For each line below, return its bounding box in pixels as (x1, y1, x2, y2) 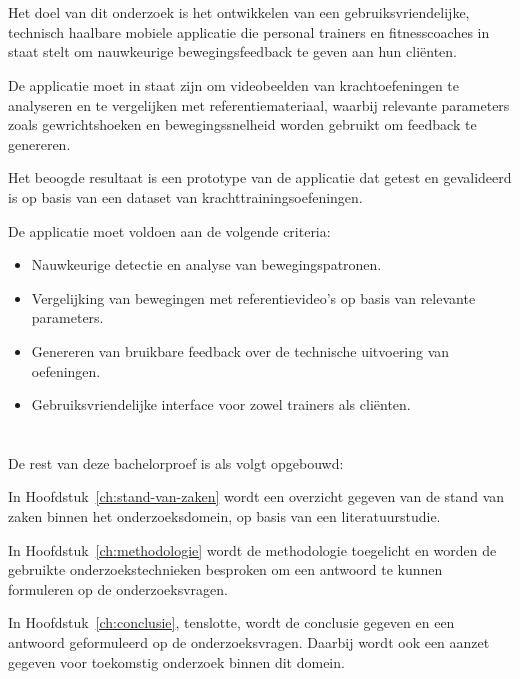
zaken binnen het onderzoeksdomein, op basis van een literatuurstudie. (8, 506, 441, 527)
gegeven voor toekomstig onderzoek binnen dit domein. (8, 651, 345, 672)
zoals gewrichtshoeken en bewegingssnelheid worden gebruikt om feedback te (8, 114, 477, 135)
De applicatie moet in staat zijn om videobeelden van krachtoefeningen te (8, 74, 460, 95)
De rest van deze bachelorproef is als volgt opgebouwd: (8, 452, 344, 473)
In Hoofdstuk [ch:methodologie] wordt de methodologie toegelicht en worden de (8, 539, 497, 560)
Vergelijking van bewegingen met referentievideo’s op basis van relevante (31, 287, 476, 308)
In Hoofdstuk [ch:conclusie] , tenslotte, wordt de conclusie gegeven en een (8, 612, 455, 633)
